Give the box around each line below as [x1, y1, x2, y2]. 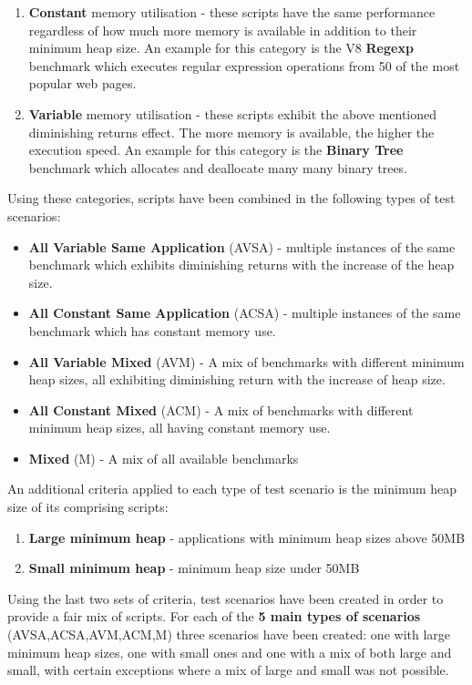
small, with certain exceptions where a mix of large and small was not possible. [7, 660, 449, 680]
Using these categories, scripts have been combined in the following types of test [7, 189, 456, 208]
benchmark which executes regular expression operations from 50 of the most [28, 56, 460, 75]
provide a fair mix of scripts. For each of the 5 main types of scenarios [7, 607, 421, 626]
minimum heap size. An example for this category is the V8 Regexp [28, 38, 414, 57]
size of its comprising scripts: [7, 497, 169, 516]
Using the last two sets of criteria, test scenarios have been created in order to [7, 588, 444, 608]
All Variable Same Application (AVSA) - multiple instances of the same [28, 237, 456, 256]
